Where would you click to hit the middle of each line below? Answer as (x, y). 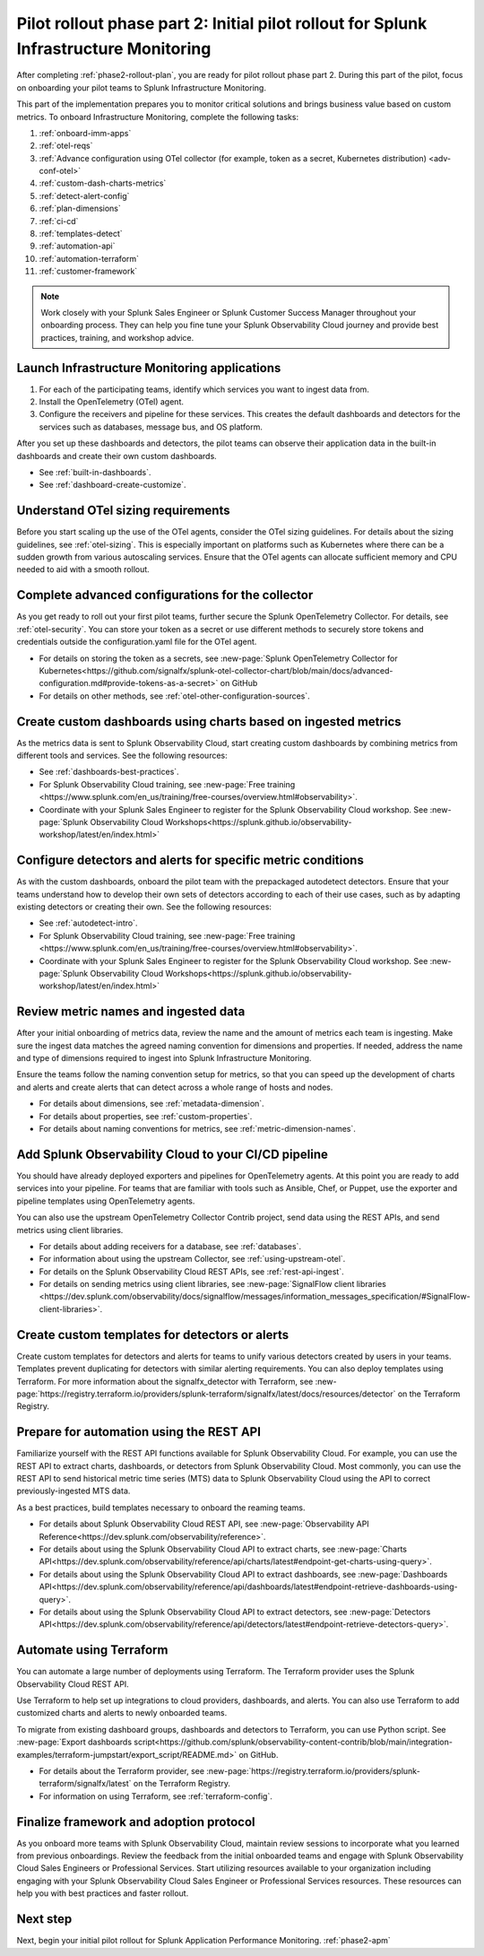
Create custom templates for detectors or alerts (153, 1335)
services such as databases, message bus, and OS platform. (151, 427)
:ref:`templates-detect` (81, 234)
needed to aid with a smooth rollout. (83, 569)
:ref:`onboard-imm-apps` (85, 133)
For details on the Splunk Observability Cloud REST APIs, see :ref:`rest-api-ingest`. (191, 1271)
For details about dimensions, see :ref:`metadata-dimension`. (151, 1104)
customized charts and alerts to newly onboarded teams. (122, 1713)
